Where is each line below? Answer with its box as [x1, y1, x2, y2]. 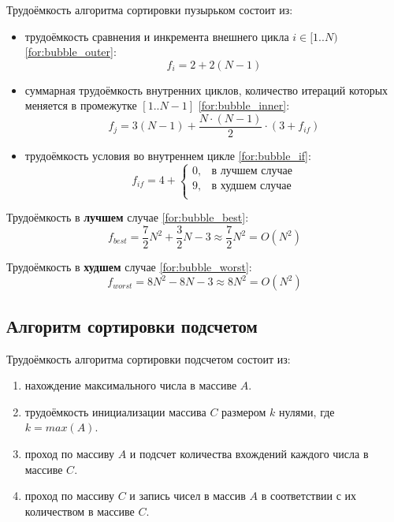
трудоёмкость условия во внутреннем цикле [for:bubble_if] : [24, 147, 311, 164]
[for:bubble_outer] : [24, 43, 117, 60]
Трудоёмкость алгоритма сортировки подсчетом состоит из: [6, 350, 291, 367]
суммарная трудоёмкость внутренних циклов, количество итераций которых [24, 81, 388, 98]
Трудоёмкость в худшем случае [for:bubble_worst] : [6, 258, 252, 274]
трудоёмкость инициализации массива [24, 403, 206, 419]
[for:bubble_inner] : [198, 97, 290, 114]
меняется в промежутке [24, 97, 137, 114]
